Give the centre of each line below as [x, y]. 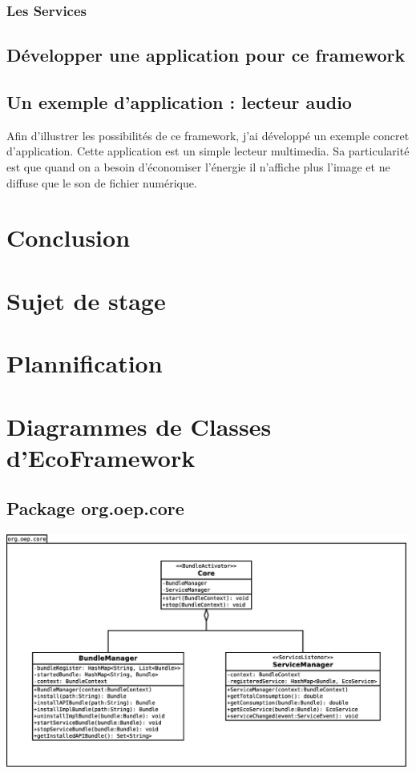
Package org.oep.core [95, 508]
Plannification [85, 363]
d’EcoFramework [101, 457]
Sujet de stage [86, 300]
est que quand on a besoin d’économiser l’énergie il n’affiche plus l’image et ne [198, 167]
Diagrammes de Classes [139, 426]
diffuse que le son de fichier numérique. [102, 182]
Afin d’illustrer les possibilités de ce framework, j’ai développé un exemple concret [208, 135]
